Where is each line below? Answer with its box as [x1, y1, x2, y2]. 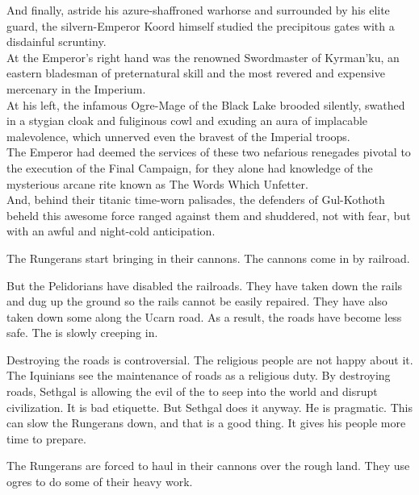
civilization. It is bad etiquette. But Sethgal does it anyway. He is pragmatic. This [6, 398, 413, 415]
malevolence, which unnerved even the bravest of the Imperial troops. [6, 127, 350, 144]
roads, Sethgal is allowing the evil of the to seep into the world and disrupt [6, 383, 378, 400]
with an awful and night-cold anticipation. [6, 223, 216, 239]
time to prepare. [6, 430, 86, 447]
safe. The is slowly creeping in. [6, 324, 158, 341]
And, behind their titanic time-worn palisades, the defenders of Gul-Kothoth [6, 191, 385, 208]
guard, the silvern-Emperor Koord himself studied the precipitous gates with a [6, 17, 395, 34]
